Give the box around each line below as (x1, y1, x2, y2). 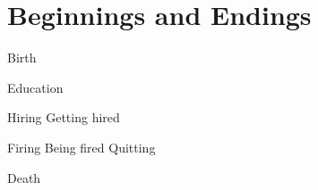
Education (7, 78, 64, 96)
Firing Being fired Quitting (7, 137, 156, 156)
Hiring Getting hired (7, 108, 120, 127)
